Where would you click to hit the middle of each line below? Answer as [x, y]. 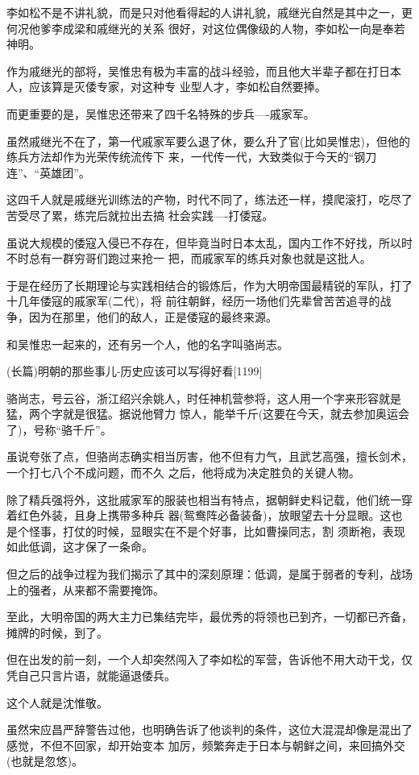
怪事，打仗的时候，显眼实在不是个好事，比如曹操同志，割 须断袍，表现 [217, 530]
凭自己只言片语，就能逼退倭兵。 [91, 675]
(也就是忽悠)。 [45, 761]
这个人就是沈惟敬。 [57, 702]
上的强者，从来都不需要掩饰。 [85, 589]
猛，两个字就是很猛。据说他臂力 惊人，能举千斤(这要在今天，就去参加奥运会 [208, 414]
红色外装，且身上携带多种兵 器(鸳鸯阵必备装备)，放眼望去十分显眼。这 [204, 515]
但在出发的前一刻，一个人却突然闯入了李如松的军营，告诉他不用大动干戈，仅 [209, 659]
